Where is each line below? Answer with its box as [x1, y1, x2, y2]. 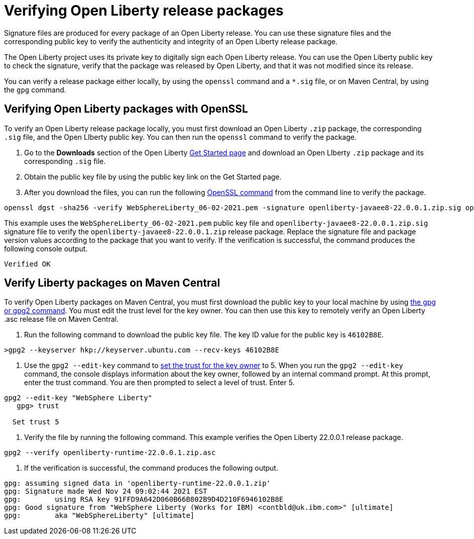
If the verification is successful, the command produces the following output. [24, 464, 278, 473]
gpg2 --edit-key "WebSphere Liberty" [4, 394, 153, 402]
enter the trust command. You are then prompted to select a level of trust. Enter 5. [24, 378, 295, 387]
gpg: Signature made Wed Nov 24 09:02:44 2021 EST [4, 487, 207, 496]
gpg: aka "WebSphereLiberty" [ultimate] [4, 511, 195, 520]
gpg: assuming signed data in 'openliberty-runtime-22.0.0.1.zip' [4, 479, 271, 488]
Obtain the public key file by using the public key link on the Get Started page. [24, 172, 282, 181]
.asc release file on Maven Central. [4, 315, 119, 324]
